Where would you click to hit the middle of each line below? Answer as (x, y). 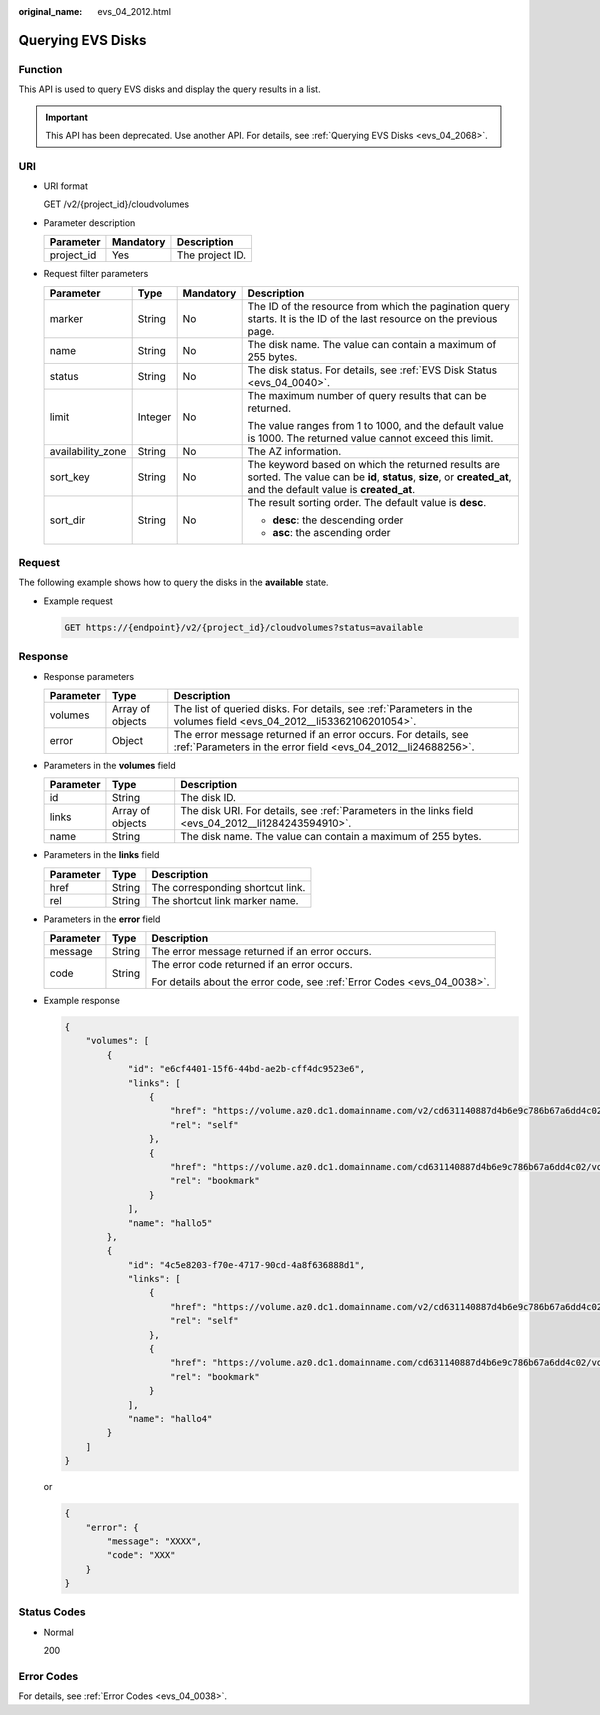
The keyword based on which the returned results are (373, 464)
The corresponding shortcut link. (228, 887)
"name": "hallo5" (170, 1223)
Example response (81, 1001)
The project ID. (211, 255)
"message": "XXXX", (154, 1541)
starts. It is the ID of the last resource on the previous (372, 318)
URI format (66, 186)
